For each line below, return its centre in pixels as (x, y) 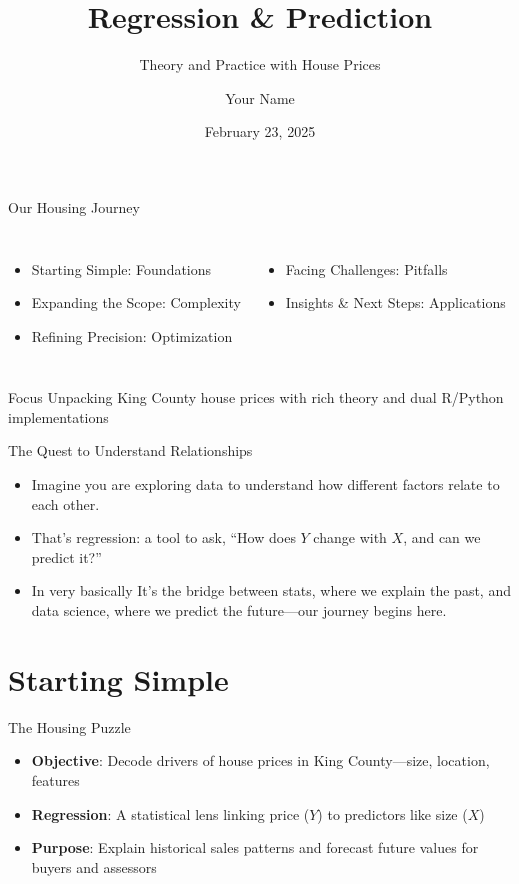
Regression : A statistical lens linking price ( (170, 813)
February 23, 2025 (260, 131)
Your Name (260, 97)
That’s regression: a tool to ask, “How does (163, 537)
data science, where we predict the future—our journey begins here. (239, 610)
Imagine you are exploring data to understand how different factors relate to (265, 484)
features (55, 779)
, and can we (442, 537)
